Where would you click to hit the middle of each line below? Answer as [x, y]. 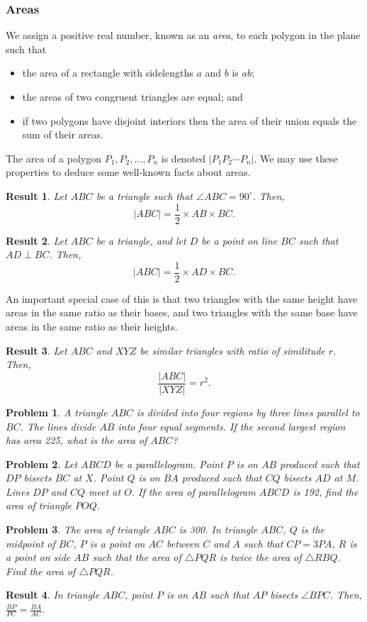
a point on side [38, 557]
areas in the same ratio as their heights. [92, 327]
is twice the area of [261, 557]
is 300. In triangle [218, 529]
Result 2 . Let [36, 240]
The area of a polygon [53, 158]
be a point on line [239, 240]
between [183, 543]
